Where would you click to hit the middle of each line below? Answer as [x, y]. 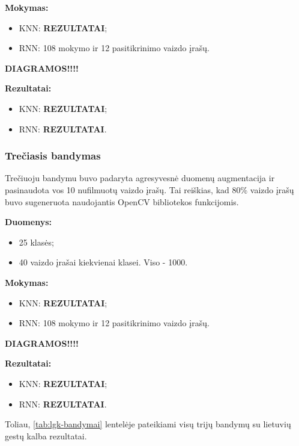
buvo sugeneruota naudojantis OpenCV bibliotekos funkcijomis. [122, 201]
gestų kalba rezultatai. [46, 435]
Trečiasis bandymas [53, 156]
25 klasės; [36, 242]
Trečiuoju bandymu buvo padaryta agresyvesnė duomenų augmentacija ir [140, 178]
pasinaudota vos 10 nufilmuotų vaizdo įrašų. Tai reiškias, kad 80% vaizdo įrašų [149, 189]
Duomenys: [28, 222]
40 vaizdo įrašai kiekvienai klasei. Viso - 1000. [103, 262]
